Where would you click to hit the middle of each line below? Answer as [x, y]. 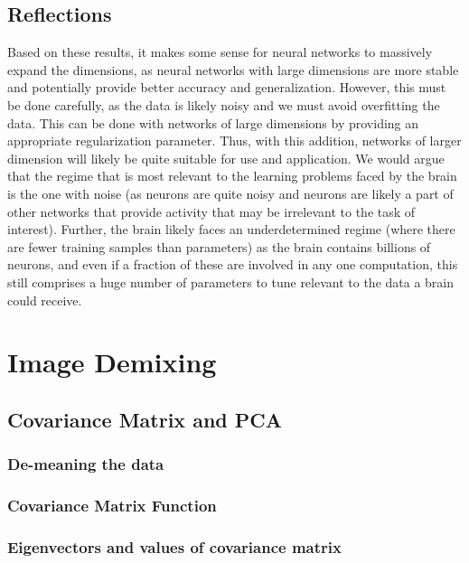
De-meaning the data [86, 464]
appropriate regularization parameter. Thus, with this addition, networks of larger [234, 141]
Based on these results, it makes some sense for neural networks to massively [220, 52]
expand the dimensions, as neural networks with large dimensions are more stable [233, 69]
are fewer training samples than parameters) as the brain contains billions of [219, 246]
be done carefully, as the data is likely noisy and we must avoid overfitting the [224, 104]
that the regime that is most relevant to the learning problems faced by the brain [232, 176]
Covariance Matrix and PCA [145, 419]
